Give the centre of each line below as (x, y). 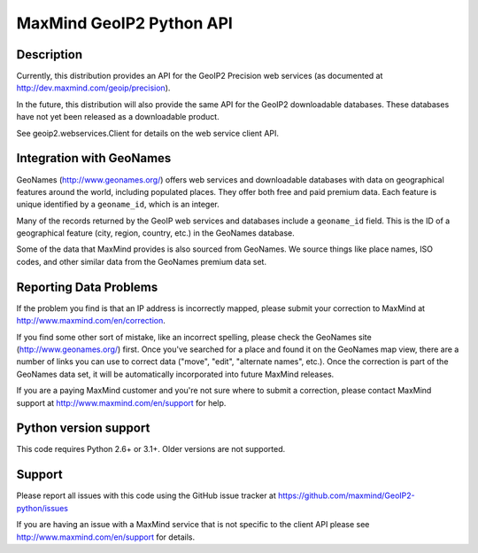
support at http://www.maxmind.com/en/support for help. (121, 402)
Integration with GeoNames (94, 158)
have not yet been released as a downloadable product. (118, 117)
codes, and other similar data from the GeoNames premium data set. (142, 261)
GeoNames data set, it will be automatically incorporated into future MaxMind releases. (175, 374)
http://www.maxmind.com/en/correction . (91, 321)
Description (50, 55)
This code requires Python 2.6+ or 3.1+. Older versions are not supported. (151, 449)
